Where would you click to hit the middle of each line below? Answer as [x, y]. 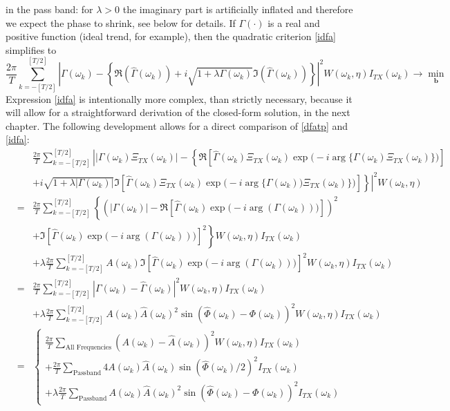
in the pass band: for [49, 9]
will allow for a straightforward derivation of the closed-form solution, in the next [178, 112]
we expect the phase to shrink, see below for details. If [121, 22]
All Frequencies [88, 348]
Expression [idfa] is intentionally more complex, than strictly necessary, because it [179, 98]
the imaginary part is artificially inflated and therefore [238, 9]
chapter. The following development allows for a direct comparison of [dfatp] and [177, 125]
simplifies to [31, 49]
